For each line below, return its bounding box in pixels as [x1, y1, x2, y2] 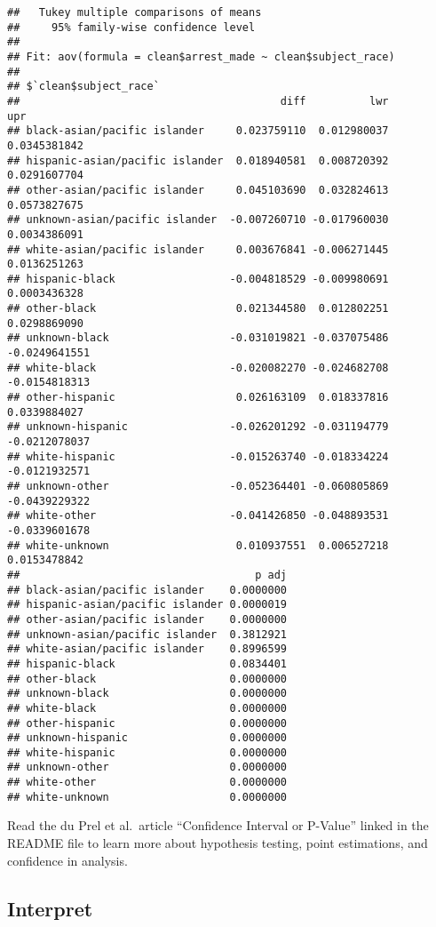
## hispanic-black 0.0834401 [7, 657, 287, 670]
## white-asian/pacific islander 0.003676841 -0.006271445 [7, 243, 389, 256]
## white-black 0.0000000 [7, 701, 287, 715]
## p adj [7, 568, 287, 581]
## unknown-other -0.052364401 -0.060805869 [7, 480, 389, 492]
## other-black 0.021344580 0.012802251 [7, 302, 389, 316]
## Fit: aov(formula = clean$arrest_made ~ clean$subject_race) [7, 50, 395, 63]
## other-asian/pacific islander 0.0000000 [7, 612, 287, 626]
